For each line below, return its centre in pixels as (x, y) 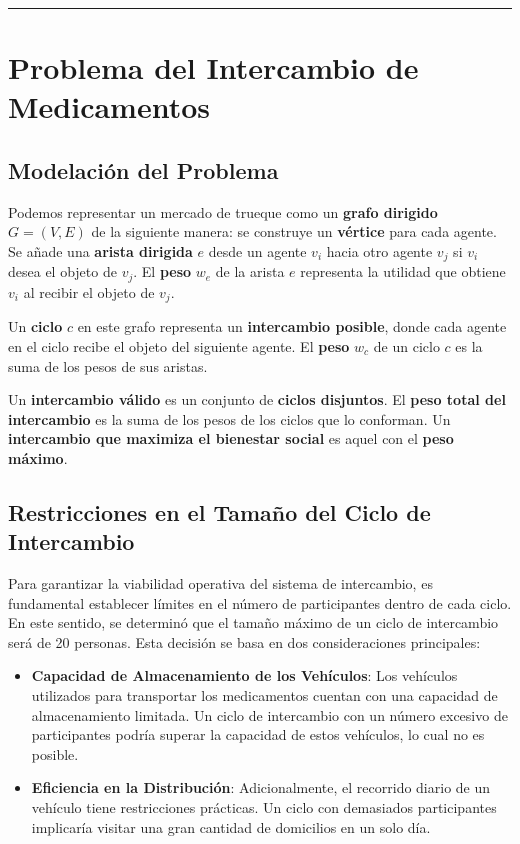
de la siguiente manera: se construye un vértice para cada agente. (294, 231)
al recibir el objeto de (89, 291)
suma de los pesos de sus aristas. (108, 365)
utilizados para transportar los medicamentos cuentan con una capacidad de (264, 695)
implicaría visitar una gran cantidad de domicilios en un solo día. (231, 826)
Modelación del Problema (143, 169)
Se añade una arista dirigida (100, 250)
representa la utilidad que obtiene (403, 271)
